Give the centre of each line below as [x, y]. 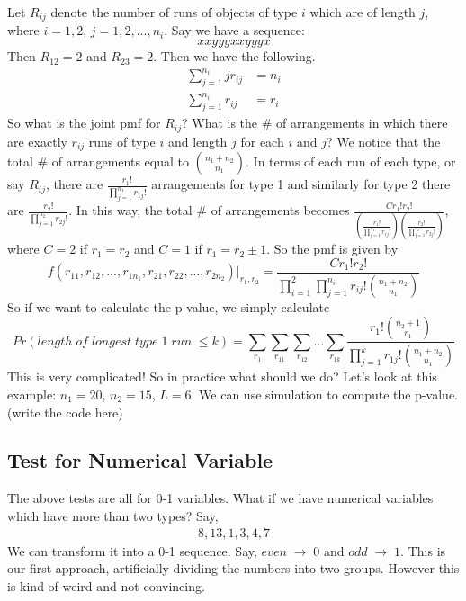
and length [197, 141]
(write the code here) [65, 412]
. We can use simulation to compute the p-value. [325, 394]
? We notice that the [383, 141]
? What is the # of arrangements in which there [315, 123]
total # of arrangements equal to [98, 161]
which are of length [363, 12]
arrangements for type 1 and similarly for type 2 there [301, 184]
